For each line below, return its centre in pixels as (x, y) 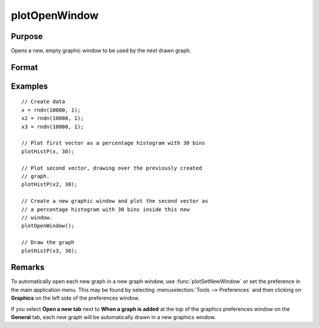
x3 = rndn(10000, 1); (53, 126)
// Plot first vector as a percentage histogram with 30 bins (113, 143)
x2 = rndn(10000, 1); (53, 118)
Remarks (28, 267)
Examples (30, 86)
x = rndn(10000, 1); (51, 110)
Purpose (27, 36)
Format (25, 67)
